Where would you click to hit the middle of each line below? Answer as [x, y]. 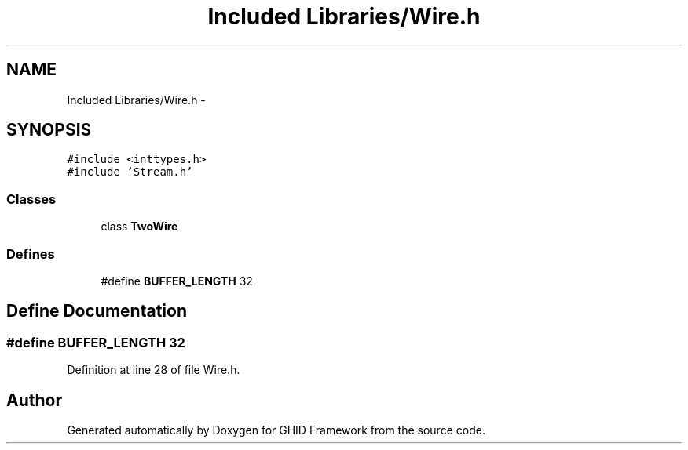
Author [34, 400]
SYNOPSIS [49, 130]
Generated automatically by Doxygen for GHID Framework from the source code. [276, 430]
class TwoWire [139, 227]
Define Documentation [97, 311]
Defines [31, 254]
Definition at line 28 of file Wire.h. [154, 370]
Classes [31, 199]
